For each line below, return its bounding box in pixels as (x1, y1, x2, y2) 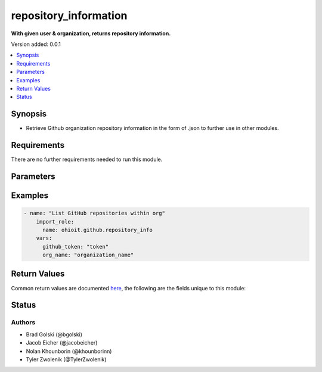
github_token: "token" (42, 243, 109, 250)
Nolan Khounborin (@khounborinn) (26, 348, 112, 355)
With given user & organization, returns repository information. (11, 30, 171, 37)
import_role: (36, 218, 75, 225)
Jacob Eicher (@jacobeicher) (26, 339, 98, 346)
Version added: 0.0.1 (11, 41, 61, 48)
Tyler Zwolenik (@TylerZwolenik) (26, 355, 107, 363)
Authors (11, 318, 36, 327)
